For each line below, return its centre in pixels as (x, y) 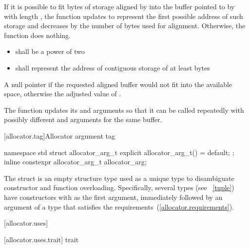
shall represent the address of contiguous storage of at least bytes (113, 67)
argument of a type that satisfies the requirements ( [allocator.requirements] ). (119, 206)
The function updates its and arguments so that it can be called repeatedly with (124, 110)
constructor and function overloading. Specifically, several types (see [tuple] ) (119, 187)
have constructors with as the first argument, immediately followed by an (113, 197)
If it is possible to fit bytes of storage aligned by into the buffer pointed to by (119, 6)
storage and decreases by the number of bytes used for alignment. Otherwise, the (125, 26)
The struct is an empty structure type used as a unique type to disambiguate (119, 178)
